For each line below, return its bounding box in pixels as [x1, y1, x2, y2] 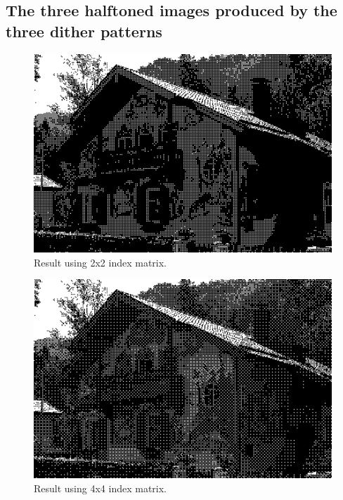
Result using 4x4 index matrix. [34, 480, 167, 495]
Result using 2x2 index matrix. [34, 255, 167, 269]
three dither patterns [6, 20, 162, 41]
